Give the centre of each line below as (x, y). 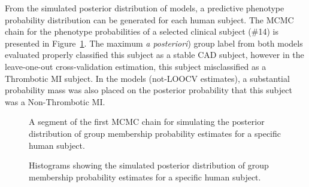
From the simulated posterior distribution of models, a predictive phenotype (145, 8)
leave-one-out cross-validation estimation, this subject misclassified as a (136, 66)
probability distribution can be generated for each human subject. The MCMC (149, 19)
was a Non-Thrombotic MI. (55, 101)
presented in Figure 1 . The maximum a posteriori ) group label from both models (154, 43)
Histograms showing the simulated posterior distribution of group (149, 165)
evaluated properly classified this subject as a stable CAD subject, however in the (154, 55)
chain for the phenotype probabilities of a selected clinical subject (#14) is (142, 31)
